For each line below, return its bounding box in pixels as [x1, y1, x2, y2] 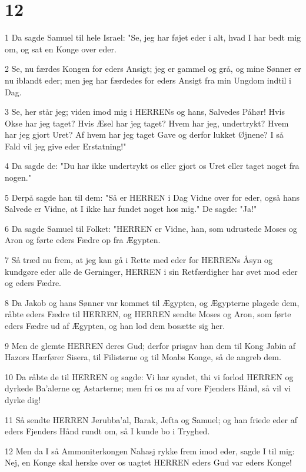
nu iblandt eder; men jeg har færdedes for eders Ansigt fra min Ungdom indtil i [5, 74, 292, 86]
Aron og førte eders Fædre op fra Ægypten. [5, 234, 161, 246]
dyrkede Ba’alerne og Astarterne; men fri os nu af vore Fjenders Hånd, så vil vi [5, 382, 291, 394]
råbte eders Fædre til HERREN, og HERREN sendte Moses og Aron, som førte [5, 308, 291, 320]
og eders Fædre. [5, 277, 62, 289]
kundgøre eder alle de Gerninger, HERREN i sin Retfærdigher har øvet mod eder [5, 265, 298, 277]
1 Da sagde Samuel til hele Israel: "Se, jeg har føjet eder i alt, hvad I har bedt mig [5, 31, 301, 44]
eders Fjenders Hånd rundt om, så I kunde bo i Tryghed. [5, 425, 210, 437]
